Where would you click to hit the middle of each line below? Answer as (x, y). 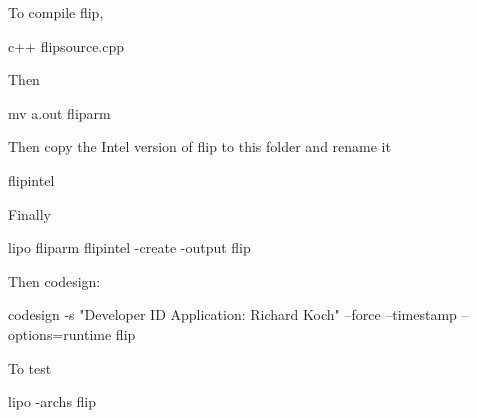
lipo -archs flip (52, 401)
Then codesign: (54, 280)
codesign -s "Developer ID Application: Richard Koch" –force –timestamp (232, 314)
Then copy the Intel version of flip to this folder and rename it (199, 146)
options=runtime (60, 333)
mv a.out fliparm (59, 112)
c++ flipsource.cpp (66, 45)
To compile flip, (56, 12)
